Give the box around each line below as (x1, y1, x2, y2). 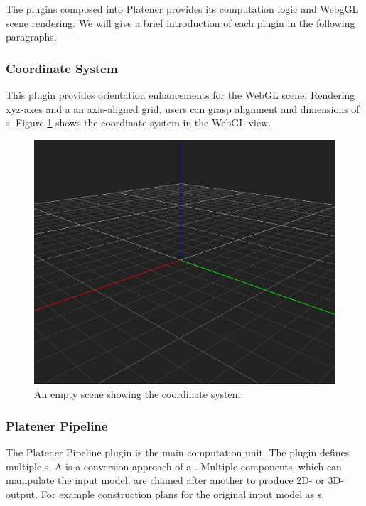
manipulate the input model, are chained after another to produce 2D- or (6, 473, 325, 488)
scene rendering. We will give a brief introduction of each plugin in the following (6, 15, 355, 30)
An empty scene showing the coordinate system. (34, 387, 244, 402)
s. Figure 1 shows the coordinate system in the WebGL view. (6, 115, 271, 130)
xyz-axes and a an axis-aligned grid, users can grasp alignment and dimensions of (6, 101, 360, 116)
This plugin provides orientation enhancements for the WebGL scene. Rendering (6, 87, 355, 102)
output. (6, 487, 38, 502)
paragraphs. (6, 29, 57, 44)
